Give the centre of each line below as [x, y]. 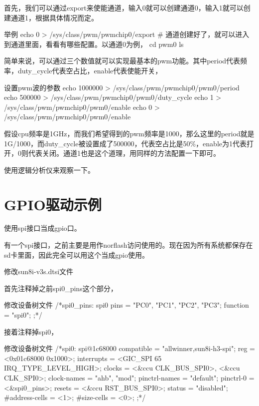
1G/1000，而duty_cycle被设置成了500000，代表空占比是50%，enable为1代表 [125, 143]
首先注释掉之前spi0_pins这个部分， [61, 288]
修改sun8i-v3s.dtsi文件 [39, 271]
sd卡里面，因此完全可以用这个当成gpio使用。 [76, 254]
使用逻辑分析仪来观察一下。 [49, 170]
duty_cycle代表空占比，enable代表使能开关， [90, 70]
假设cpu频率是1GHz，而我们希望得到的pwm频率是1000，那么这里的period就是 [129, 133]
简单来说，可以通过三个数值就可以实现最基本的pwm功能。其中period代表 [122, 61]
